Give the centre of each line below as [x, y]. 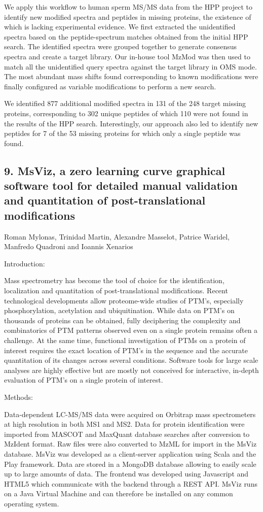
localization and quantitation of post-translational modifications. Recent [116, 291]
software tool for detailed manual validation [121, 185]
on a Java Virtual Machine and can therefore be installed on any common [119, 493]
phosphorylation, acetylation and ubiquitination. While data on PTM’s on [119, 310]
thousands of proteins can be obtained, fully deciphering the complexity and [122, 320]
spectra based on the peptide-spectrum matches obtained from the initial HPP [126, 36]
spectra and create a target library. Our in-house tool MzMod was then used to [127, 56]
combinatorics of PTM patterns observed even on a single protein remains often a [131, 330]
